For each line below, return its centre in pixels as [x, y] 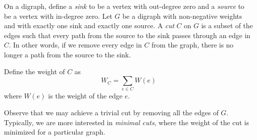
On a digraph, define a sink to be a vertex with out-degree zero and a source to [124, 6]
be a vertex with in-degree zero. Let [58, 16]
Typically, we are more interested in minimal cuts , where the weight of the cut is [127, 122]
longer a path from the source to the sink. [68, 54]
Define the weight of [35, 71]
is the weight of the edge [85, 96]
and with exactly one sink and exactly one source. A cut [89, 25]
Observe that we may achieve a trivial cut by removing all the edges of [111, 113]
